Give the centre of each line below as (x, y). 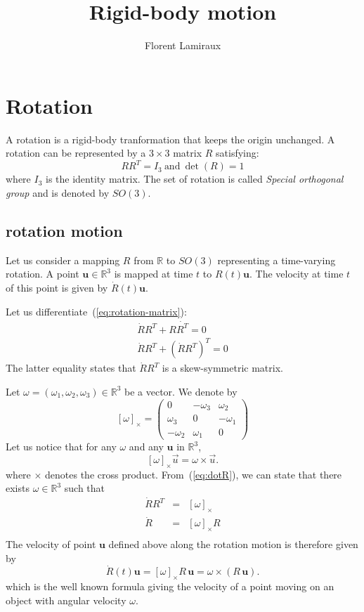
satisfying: (238, 153)
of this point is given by (57, 287)
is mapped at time (154, 274)
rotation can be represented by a (76, 153)
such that (85, 488)
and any (146, 447)
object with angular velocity (66, 600)
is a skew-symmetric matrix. (222, 368)
